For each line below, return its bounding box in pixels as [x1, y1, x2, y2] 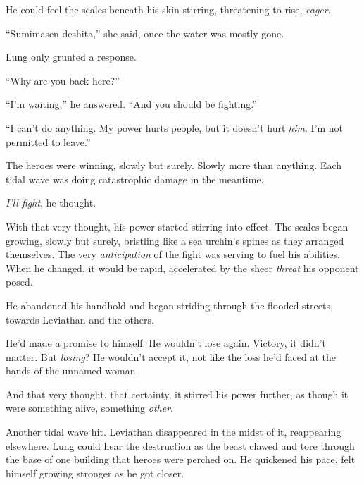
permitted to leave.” [6, 134, 91, 149]
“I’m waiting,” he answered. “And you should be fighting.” [6, 97, 257, 111]
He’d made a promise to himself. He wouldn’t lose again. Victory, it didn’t [6, 336, 326, 350]
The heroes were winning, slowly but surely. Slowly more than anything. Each [6, 158, 341, 173]
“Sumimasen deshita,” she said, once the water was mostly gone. [6, 25, 284, 40]
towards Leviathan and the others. [6, 312, 154, 326]
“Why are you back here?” [6, 73, 120, 87]
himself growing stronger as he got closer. [6, 465, 184, 480]
